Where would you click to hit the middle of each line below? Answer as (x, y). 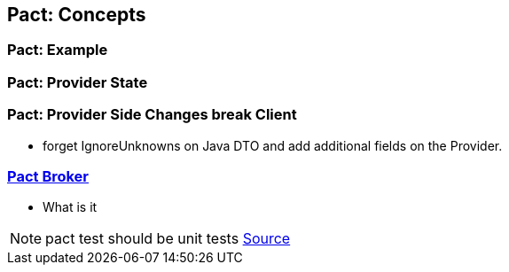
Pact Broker (48, 176)
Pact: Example (58, 50)
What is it (70, 207)
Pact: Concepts (77, 15)
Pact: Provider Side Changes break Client (152, 115)
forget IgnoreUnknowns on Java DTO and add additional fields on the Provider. (273, 145)
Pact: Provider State (78, 82)
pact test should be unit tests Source (168, 239)
